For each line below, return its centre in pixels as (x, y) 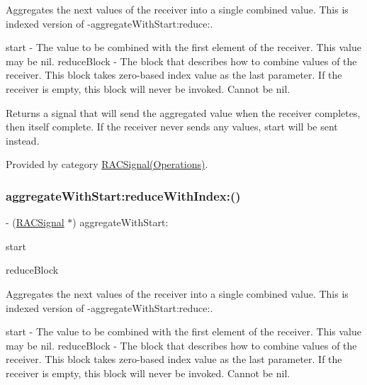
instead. (23, 140)
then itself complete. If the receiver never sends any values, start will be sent (172, 127)
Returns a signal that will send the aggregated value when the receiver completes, (183, 112)
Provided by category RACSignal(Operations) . (107, 164)
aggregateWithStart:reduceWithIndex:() (123, 195)
